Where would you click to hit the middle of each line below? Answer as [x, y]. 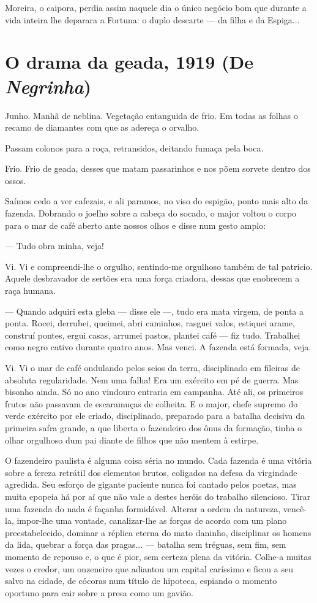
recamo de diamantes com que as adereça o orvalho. [102, 127]
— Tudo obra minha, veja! [54, 246]
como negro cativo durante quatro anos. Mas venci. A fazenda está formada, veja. [158, 347]
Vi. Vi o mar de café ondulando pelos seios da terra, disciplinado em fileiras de [152, 367]
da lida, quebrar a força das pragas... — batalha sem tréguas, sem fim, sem [146, 544]
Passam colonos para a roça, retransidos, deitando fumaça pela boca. [134, 148]
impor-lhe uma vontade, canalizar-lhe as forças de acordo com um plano [152, 520]
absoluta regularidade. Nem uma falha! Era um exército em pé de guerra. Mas [152, 379]
